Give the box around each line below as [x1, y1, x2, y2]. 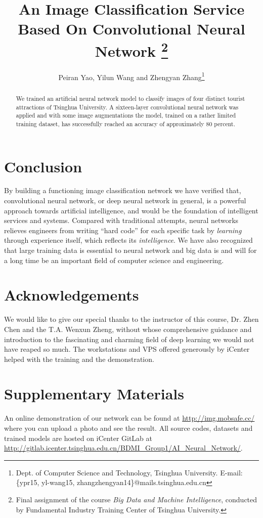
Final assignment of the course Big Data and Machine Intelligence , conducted [16, 494, 257, 504]
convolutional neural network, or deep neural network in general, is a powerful [4, 195, 246, 206]
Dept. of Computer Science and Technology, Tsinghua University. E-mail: [16, 467, 243, 477]
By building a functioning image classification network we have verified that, [4, 185, 241, 196]
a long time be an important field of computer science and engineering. [4, 254, 224, 265]
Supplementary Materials [4, 383, 184, 404]
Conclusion [4, 156, 82, 176]
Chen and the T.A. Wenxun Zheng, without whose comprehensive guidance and [4, 323, 252, 334]
